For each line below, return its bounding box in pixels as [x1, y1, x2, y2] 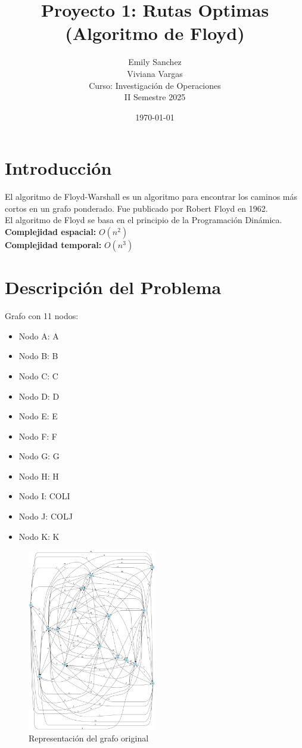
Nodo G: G [18, 450, 60, 462]
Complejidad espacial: [5, 225, 96, 237]
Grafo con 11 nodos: [5, 310, 79, 322]
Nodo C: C [18, 369, 58, 382]
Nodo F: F [18, 429, 57, 442]
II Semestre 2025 [124, 91, 186, 103]
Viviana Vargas [127, 67, 183, 79]
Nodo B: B [18, 350, 58, 362]
